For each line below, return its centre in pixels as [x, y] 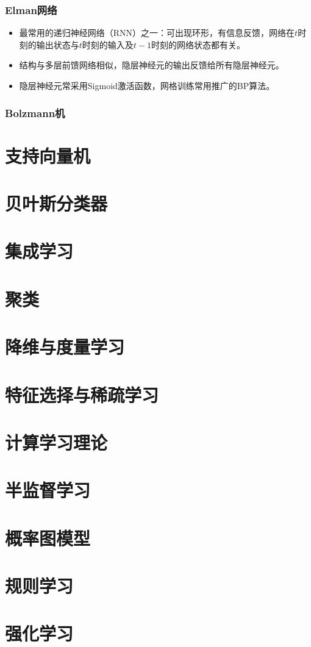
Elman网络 [31, 9]
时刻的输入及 [108, 44]
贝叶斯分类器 [56, 203]
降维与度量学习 [65, 347]
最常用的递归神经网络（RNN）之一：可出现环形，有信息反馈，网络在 [157, 33]
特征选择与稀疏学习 [82, 394]
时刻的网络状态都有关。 [198, 44]
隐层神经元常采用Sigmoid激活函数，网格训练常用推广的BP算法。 [147, 85]
